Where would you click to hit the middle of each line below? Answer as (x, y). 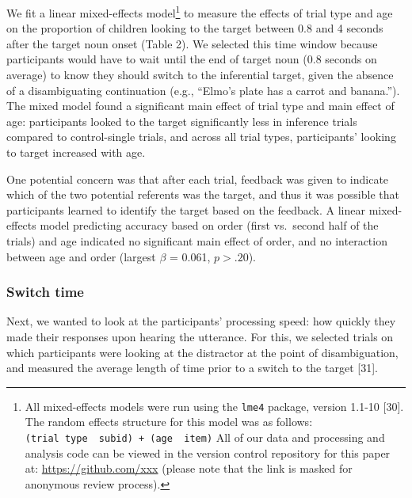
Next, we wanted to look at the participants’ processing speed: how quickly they (201, 321)
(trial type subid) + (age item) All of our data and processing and (205, 437)
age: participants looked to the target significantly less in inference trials (182, 121)
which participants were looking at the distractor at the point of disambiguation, (202, 352)
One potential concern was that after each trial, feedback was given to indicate (198, 179)
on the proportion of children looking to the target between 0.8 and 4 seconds (195, 28)
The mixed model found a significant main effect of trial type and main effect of (200, 106)
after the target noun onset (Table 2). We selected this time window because (192, 43)
